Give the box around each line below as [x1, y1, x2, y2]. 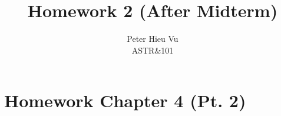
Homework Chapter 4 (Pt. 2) [4, 88, 246, 112]
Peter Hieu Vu [127, 32, 178, 45]
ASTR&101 [131, 44, 174, 56]
